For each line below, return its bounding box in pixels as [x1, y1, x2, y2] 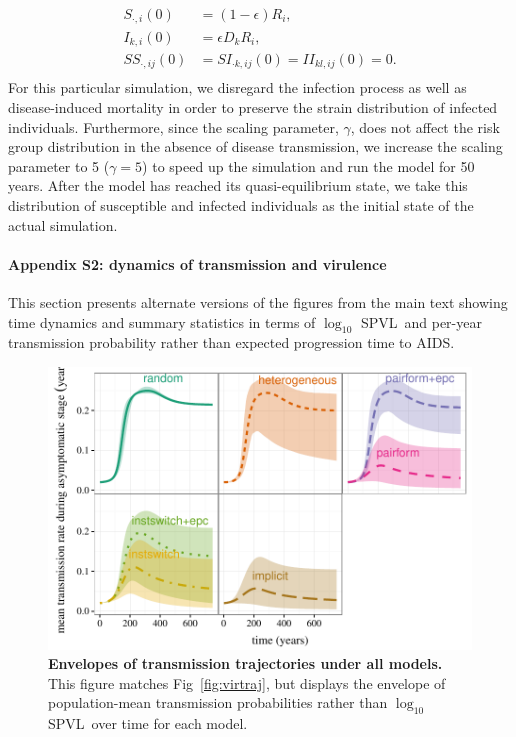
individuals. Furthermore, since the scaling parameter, [8, 116, 339, 137]
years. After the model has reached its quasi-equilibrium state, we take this [8, 175, 468, 196]
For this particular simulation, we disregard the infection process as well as [8, 77, 467, 98]
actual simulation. [8, 214, 118, 235]
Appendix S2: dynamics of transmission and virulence [8, 253, 387, 274]
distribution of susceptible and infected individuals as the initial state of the [8, 195, 474, 216]
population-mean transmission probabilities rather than [48, 692, 388, 713]
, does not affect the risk [350, 116, 500, 137]
